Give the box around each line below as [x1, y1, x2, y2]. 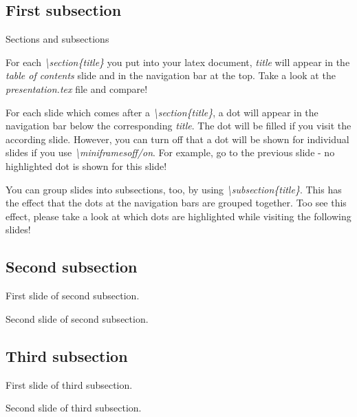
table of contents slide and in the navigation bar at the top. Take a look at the [6, 68, 336, 83]
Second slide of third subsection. [6, 400, 142, 415]
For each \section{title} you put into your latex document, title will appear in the [6, 54, 350, 69]
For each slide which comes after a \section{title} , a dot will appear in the [6, 105, 318, 119]
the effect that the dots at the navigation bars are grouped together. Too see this [6, 195, 347, 210]
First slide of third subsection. [6, 377, 133, 392]
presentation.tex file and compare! [6, 81, 148, 96]
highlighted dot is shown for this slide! [6, 158, 167, 173]
